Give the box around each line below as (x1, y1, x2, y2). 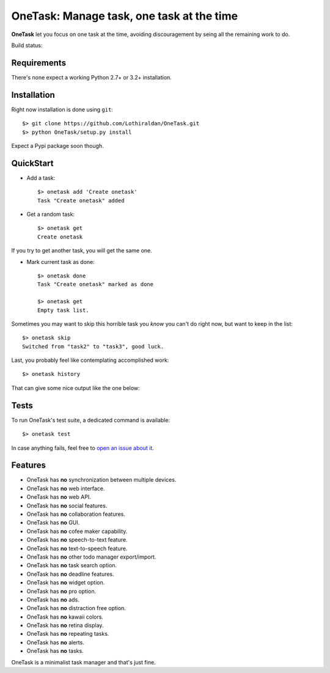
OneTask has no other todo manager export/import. (26, 553, 156, 561)
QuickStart (11, 158, 54, 168)
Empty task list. (37, 306, 89, 314)
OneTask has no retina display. (26, 622, 104, 629)
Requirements (11, 57, 67, 68)
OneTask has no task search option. (26, 562, 117, 569)
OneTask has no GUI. (26, 519, 80, 526)
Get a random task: (26, 211, 75, 218)
